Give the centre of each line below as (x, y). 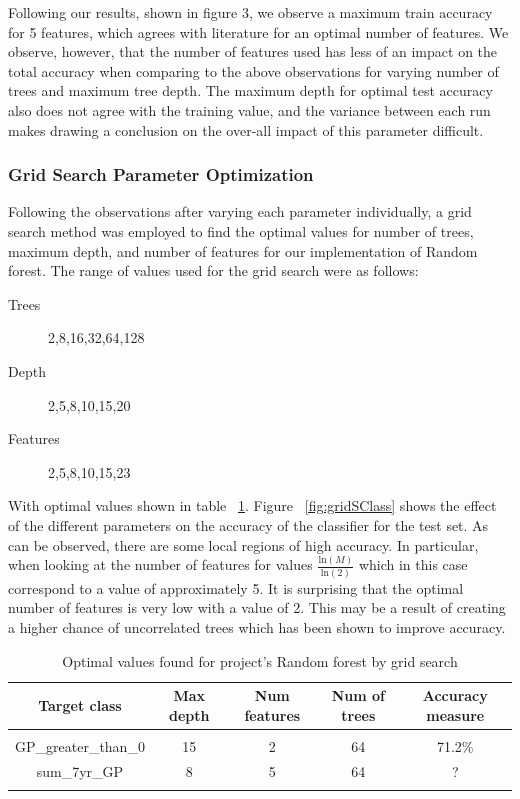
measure (455, 714)
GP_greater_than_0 (80, 745)
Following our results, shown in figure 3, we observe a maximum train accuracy (250, 12)
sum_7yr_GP (80, 770)
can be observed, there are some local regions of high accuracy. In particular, (243, 544)
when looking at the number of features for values (160, 564)
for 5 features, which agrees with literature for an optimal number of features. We (258, 31)
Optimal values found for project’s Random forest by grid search (260, 660)
